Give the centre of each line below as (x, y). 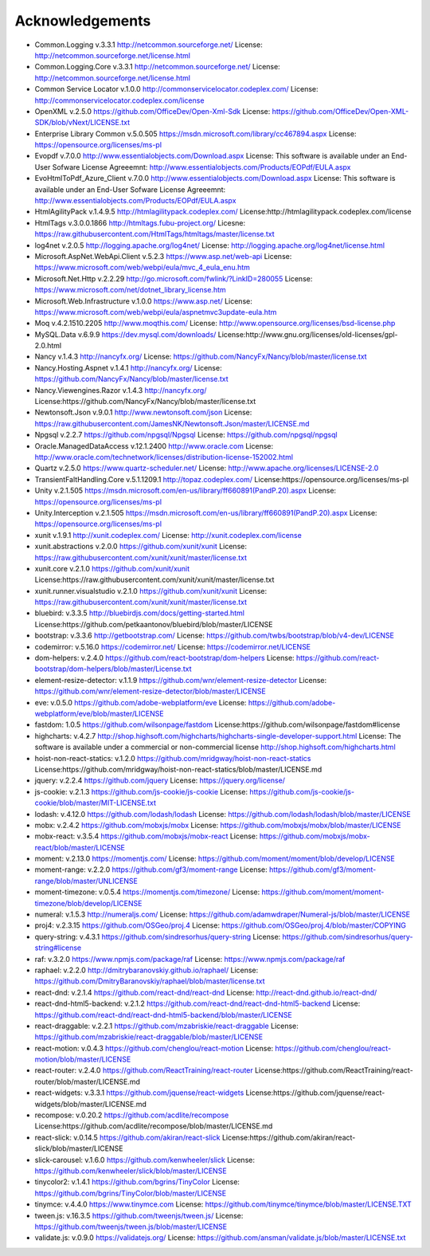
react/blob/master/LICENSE (80, 847)
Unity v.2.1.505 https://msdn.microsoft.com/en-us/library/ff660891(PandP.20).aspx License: (186, 491)
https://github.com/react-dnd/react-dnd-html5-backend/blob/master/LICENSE (163, 1015)
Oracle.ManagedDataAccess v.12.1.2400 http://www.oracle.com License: (154, 445)
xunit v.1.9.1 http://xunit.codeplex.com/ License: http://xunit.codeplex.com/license (168, 535)
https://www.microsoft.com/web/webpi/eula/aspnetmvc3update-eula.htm (156, 312)
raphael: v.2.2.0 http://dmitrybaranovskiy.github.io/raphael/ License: (147, 970)
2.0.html (48, 346)
